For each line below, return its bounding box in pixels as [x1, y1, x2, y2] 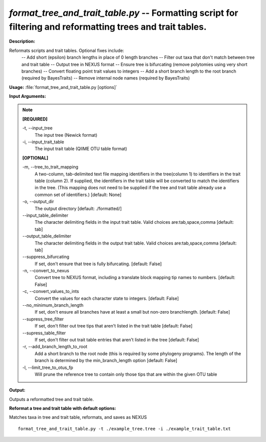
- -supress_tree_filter [22, 316, 64, 322]
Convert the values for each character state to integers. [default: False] [34, 295, 179, 301]
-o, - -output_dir [22, 199, 54, 204]
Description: [9, 39, 35, 44]
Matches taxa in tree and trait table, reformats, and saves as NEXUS [9, 414, 147, 420]
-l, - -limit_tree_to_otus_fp [22, 364, 73, 370]
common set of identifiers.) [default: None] [34, 192, 122, 198]
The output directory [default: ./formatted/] [34, 205, 122, 211]
